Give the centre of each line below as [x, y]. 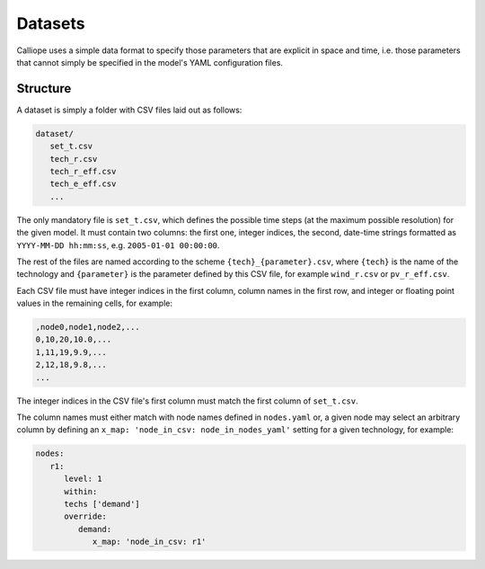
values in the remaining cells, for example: [94, 303]
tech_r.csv [74, 159]
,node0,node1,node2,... [88, 327]
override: [86, 516]
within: [81, 491]
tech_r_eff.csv [83, 171]
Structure [44, 89]
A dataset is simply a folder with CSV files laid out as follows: [129, 110]
